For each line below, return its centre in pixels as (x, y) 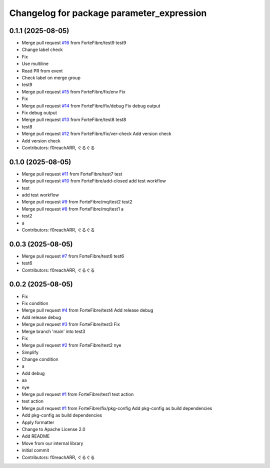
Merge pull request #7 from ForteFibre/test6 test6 (73, 256)
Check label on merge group (51, 78)
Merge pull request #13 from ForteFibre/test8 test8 (74, 119)
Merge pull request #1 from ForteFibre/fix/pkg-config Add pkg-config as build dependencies (117, 408)
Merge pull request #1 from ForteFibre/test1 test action (78, 394)
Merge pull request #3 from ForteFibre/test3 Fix (71, 324)
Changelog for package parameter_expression (108, 13)
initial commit (35, 450)
